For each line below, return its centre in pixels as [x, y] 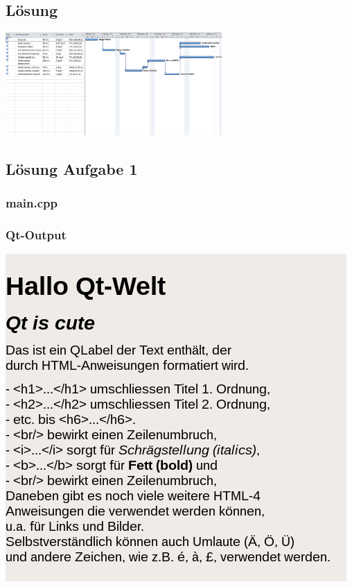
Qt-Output [36, 234]
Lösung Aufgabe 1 [72, 168]
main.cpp [32, 202]
